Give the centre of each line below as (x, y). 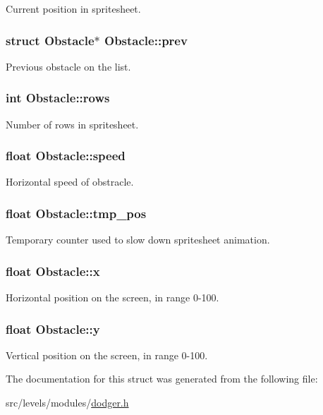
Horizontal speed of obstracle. (70, 182)
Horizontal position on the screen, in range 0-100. (112, 297)
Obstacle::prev (146, 40)
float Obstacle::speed (66, 156)
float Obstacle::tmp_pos (76, 213)
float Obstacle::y (53, 329)
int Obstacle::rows (58, 98)
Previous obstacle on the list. (68, 66)
